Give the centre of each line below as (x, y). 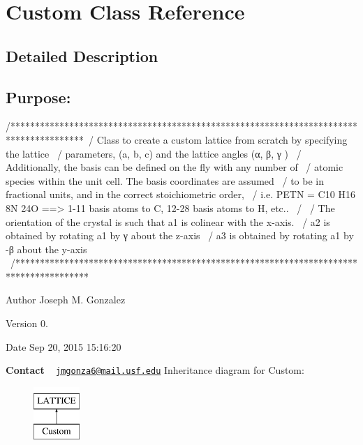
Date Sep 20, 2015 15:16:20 (64, 346)
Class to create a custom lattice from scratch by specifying (222, 139)
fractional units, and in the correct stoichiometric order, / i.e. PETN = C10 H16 (180, 194)
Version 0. (27, 323)
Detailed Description (82, 55)
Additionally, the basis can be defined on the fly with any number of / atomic (175, 167)
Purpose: (38, 97)
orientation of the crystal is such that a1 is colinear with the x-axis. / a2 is (168, 221)
